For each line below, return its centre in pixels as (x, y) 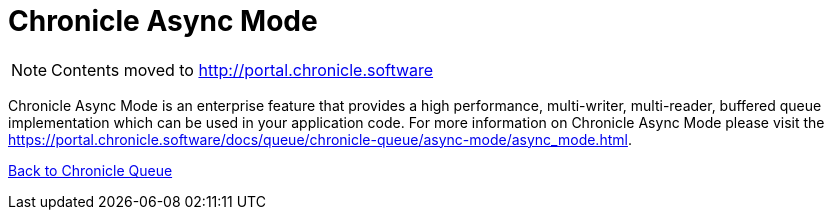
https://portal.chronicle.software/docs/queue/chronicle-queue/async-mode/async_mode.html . (320, 139)
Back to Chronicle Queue (90, 170)
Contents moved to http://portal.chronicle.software (242, 69)
